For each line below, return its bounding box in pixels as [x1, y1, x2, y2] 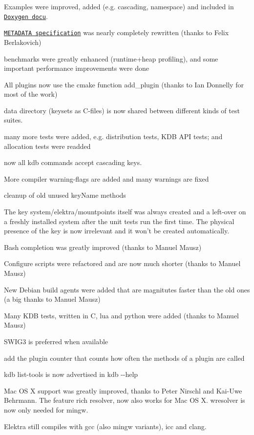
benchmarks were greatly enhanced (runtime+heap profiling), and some [4, 53, 218, 63]
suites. [4, 115, 23, 125]
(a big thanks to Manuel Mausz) [4, 294, 101, 304]
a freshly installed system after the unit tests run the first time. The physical [4, 216, 234, 226]
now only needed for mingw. [4, 404, 88, 414]
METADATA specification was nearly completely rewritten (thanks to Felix [4, 27, 229, 38]
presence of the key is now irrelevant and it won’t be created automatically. [4, 226, 230, 236]
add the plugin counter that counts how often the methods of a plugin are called [4, 352, 245, 363]
